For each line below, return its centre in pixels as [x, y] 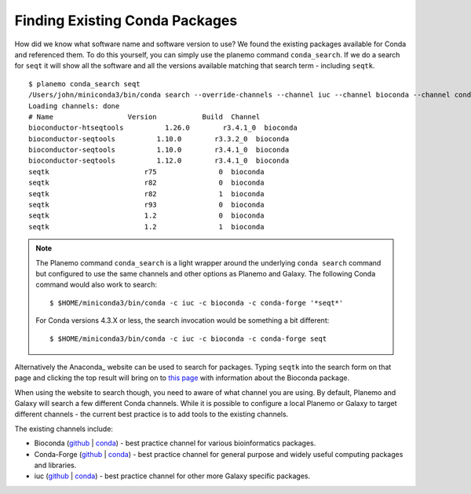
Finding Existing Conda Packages [126, 20]
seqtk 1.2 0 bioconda [146, 216]
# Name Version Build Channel [144, 117]
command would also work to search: [96, 285]
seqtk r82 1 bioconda [146, 194]
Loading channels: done [74, 106]
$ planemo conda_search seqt [84, 84]
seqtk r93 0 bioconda [146, 205]
